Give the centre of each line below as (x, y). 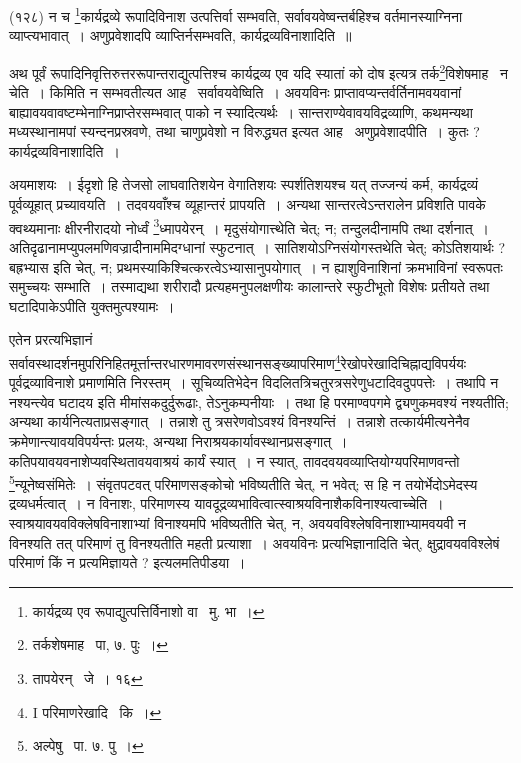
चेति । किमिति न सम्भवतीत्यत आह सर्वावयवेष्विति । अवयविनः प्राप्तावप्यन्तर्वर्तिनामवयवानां (235, 92)
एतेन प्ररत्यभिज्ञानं (51, 339)
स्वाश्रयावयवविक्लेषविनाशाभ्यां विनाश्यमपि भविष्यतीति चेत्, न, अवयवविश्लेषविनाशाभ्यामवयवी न (237, 522)
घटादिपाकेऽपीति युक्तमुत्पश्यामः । (92, 305)
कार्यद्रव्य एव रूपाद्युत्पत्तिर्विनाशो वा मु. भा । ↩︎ (148, 610)
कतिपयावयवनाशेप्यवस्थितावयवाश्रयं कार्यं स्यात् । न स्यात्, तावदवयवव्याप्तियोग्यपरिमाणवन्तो (234, 460)
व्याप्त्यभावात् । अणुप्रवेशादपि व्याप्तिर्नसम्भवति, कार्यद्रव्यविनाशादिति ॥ (180, 35)
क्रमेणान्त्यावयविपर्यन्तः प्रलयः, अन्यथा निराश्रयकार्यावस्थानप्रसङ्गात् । (178, 440)
